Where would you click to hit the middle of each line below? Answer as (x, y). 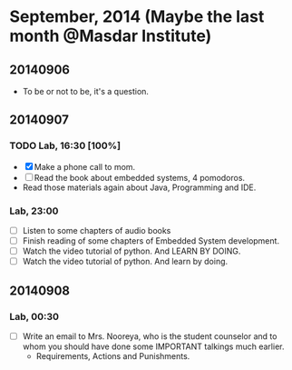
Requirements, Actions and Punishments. (113, 355)
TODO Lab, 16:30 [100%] (65, 145)
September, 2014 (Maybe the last (137, 17)
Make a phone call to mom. (85, 166)
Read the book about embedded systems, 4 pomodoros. (140, 177)
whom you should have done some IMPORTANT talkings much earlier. (153, 346)
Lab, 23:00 (34, 211)
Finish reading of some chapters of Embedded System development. (151, 241)
